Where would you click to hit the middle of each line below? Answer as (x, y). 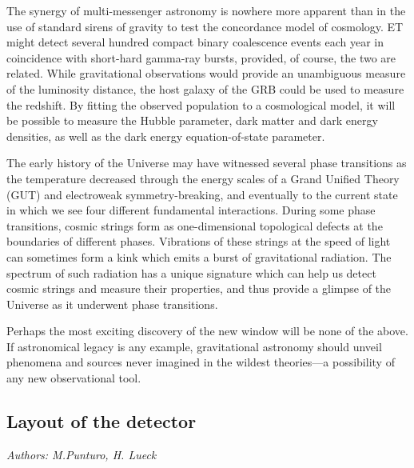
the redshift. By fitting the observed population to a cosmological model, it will (201, 104)
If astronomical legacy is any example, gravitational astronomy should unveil (194, 346)
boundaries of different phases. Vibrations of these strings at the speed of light (199, 241)
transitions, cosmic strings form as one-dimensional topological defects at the (195, 225)
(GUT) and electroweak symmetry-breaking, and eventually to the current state (202, 194)
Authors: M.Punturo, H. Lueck (82, 454)
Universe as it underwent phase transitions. (112, 304)
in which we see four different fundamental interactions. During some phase (191, 210)
